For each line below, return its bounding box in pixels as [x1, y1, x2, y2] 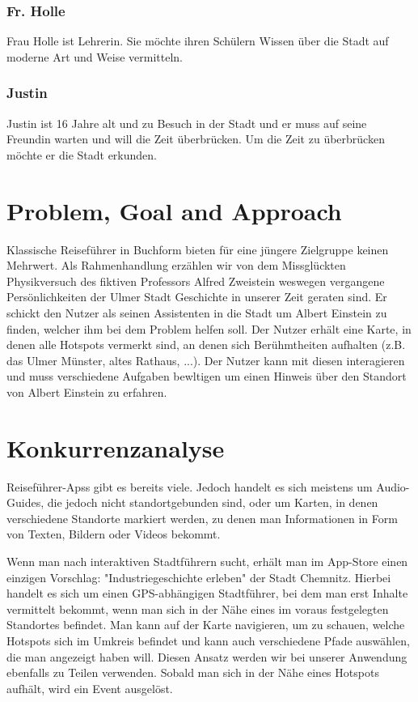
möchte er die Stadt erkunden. [6, 146, 157, 163]
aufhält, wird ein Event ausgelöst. [6, 679, 173, 696]
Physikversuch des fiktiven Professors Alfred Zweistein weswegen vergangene [6, 272, 385, 289]
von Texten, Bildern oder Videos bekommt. [6, 525, 221, 542]
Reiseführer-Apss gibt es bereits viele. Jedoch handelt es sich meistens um [6, 478, 373, 495]
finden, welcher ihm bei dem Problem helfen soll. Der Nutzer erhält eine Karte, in [6, 320, 412, 337]
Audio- [376, 478, 410, 495]
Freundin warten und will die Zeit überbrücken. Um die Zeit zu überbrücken [6, 130, 385, 147]
